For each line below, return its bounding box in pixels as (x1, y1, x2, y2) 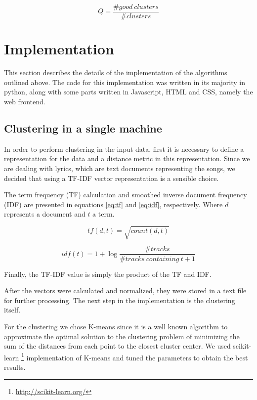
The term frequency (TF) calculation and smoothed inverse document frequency (4, 189, 247, 200)
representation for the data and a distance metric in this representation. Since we (4, 153, 250, 164)
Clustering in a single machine (4, 120, 162, 135)
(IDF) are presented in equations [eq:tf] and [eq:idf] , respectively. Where (4, 199, 223, 209)
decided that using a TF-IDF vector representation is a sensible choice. (4, 173, 219, 183)
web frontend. (4, 96, 45, 106)
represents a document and (4, 209, 86, 219)
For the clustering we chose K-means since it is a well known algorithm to (4, 321, 228, 331)
